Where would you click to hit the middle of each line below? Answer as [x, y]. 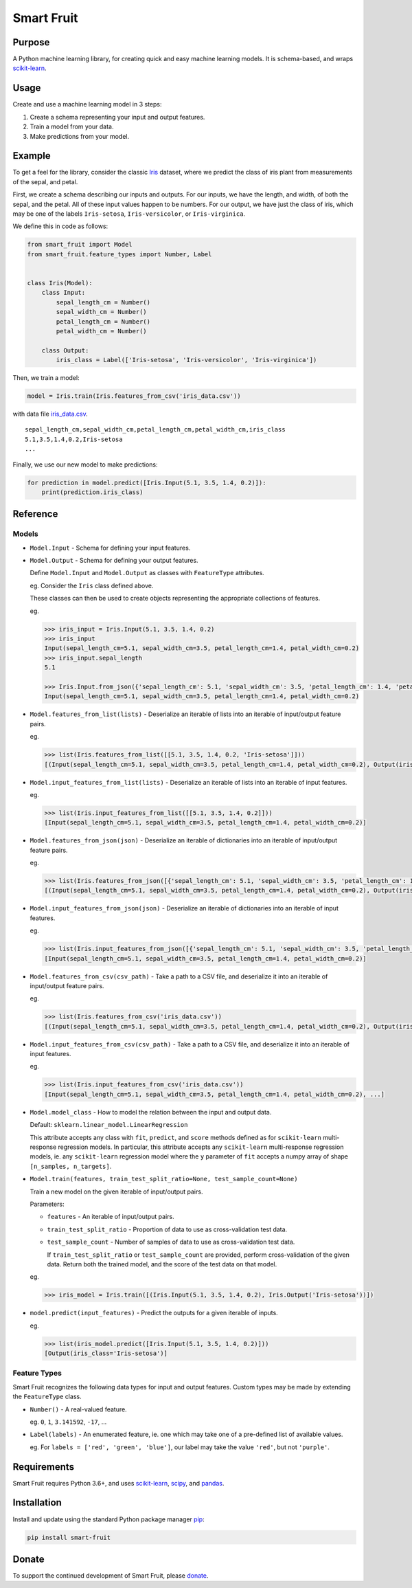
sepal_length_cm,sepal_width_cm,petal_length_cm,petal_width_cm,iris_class [155, 430]
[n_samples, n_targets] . [71, 1166]
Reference [35, 514]
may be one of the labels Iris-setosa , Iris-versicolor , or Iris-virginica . [129, 214]
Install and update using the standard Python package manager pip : [109, 1519]
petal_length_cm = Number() [103, 322]
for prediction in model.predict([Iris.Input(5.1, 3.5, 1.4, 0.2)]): [147, 482]
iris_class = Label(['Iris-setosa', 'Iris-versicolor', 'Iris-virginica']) [186, 360]
